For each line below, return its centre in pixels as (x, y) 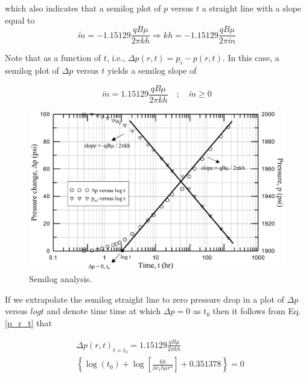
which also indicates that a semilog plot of (83, 8)
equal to (20, 20)
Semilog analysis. (60, 279)
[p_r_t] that (28, 322)
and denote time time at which (104, 311)
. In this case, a (251, 58)
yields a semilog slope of (152, 70)
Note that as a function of (53, 58)
